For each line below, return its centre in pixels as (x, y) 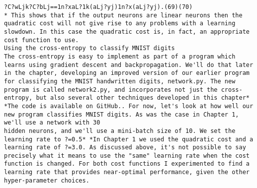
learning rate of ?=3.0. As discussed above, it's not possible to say (125, 148)
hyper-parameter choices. (47, 180)
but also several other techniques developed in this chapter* (143, 98)
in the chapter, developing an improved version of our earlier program (127, 73)
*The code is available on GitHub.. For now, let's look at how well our (129, 106)
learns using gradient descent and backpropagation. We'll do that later (129, 65)
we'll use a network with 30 (52, 123)
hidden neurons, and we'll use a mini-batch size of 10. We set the (120, 131)
